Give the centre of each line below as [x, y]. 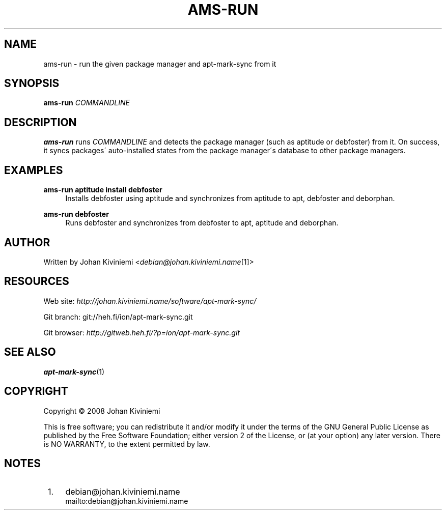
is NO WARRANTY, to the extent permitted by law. [127, 444]
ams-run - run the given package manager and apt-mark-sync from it [160, 64]
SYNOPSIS [32, 83]
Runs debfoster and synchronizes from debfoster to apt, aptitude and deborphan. [202, 223]
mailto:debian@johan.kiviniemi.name [127, 501]
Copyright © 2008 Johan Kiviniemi [102, 411]
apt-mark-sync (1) [74, 372]
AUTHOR [27, 242]
